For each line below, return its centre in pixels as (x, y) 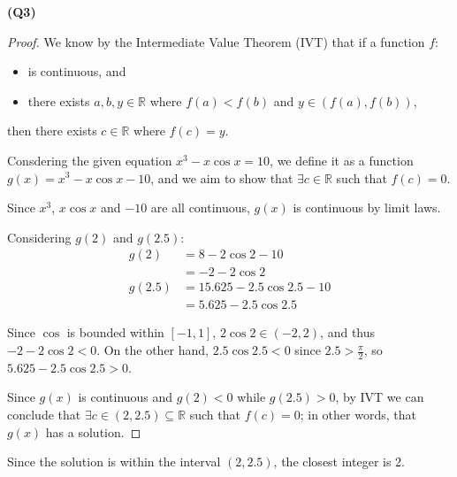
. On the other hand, (153, 350)
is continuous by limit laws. (367, 208)
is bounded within (115, 332)
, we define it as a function (342, 160)
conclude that (44, 415)
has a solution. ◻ (93, 431)
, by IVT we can (380, 397)
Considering (39, 237)
